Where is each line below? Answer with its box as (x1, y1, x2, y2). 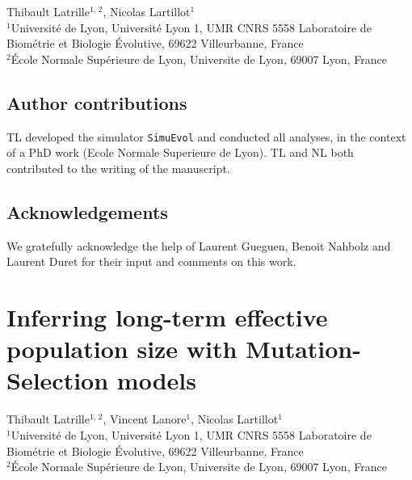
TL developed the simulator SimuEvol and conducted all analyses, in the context (6, 128, 406, 145)
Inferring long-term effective (6, 301, 328, 333)
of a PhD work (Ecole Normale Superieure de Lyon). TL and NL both (6, 144, 354, 161)
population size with (6, 332, 238, 365)
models (116, 364, 196, 397)
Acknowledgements (6, 199, 168, 224)
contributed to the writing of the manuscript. (6, 159, 230, 176)
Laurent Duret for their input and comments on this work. (6, 253, 296, 270)
